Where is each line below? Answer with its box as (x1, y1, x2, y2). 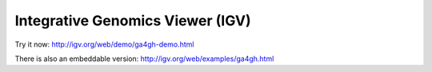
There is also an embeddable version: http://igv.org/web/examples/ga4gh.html (14, 54, 274, 63)
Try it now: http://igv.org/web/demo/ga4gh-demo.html (14, 40, 194, 49)
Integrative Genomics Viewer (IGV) (14, 12, 251, 29)
